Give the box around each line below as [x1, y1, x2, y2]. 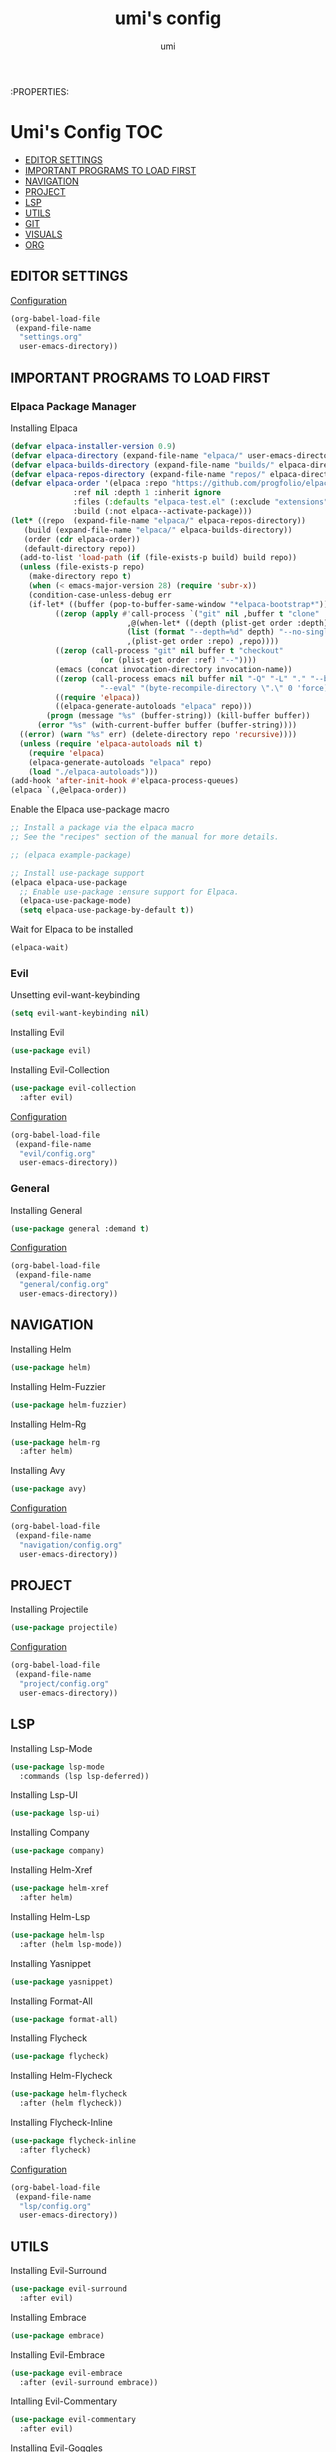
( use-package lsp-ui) [10, 1808, 101, 1819]
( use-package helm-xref [10, 1883, 110, 1894]
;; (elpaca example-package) [10, 850, 132, 860]
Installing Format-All [10, 1995, 93, 2007]
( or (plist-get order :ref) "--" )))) [99, 655, 257, 665]
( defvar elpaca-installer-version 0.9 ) [10, 441, 177, 451]
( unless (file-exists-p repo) [19, 562, 145, 572]
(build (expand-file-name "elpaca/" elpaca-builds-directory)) [23, 525, 293, 535]
